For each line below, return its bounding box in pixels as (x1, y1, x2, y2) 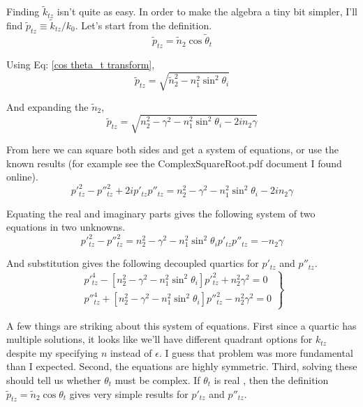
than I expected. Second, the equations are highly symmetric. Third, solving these (6, 359, 357, 374)
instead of (110, 345, 152, 360)
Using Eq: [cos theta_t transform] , (6, 56, 155, 71)
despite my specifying (6, 345, 98, 360)
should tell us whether (6, 372, 101, 387)
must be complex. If (114, 372, 200, 387)
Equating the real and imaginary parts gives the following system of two (6, 206, 316, 220)
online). (6, 169, 38, 184)
